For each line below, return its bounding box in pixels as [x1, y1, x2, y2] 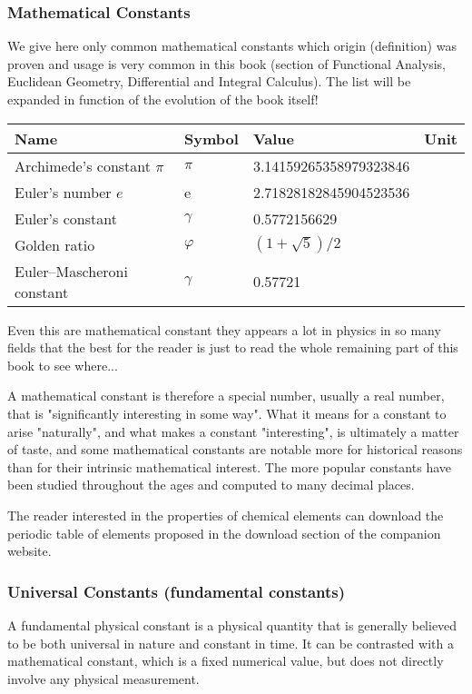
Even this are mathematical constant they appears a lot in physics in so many [7, 320, 441, 339]
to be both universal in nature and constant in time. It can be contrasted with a [7, 633, 454, 652]
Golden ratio [15, 233, 95, 255]
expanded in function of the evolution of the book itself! [7, 90, 319, 108]
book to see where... [7, 355, 118, 374]
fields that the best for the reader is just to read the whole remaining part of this [7, 338, 458, 357]
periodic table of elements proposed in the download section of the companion [7, 523, 441, 542]
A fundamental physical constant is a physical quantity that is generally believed [7, 615, 457, 634]
